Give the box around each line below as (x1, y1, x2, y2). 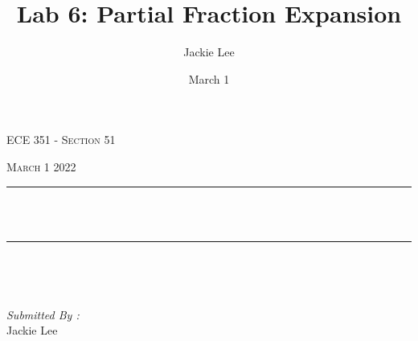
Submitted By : (6, 306, 80, 323)
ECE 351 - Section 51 (6, 131, 116, 148)
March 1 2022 (6, 158, 76, 175)
